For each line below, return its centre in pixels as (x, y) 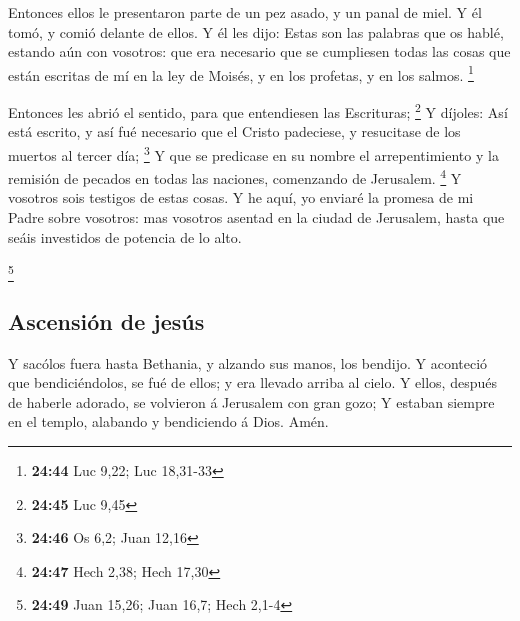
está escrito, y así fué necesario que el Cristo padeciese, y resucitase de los (234, 131)
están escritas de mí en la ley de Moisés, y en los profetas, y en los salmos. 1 (241, 73)
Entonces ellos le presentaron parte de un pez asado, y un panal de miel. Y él (245, 12)
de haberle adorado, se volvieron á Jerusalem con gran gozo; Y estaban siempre (251, 401)
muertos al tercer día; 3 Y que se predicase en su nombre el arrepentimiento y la (253, 153)
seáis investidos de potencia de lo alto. (125, 236)
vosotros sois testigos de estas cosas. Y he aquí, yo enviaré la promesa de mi (241, 197)
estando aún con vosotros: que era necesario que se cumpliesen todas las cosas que (259, 51)
